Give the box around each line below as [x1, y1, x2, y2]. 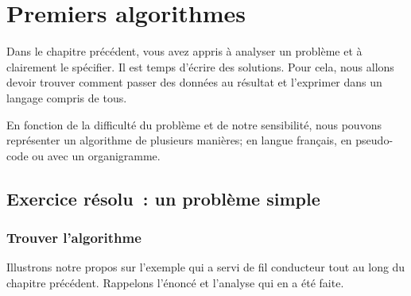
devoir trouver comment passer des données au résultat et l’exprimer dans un [6, 74, 382, 90]
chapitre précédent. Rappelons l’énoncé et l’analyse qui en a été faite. [6, 274, 344, 290]
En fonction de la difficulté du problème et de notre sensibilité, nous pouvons [6, 116, 382, 133]
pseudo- [355, 132, 394, 148]
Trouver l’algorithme [6, 227, 142, 247]
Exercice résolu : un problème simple [6, 186, 320, 210]
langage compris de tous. [6, 89, 127, 106]
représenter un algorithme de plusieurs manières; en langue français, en [6, 132, 352, 148]
